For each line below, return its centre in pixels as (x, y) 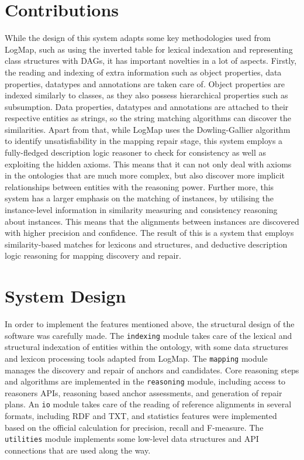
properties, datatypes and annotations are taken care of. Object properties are (145, 83)
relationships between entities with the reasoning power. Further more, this (139, 186)
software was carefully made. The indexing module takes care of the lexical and (148, 335)
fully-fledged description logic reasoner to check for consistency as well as (136, 152)
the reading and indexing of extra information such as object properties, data (143, 72)
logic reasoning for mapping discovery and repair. (93, 255)
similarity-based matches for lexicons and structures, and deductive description (146, 244)
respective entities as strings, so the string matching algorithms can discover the (148, 118)
